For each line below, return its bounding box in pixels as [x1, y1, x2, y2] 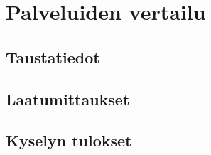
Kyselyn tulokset [6, 129, 132, 151]
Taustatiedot [6, 46, 100, 68]
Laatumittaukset [6, 87, 130, 109]
